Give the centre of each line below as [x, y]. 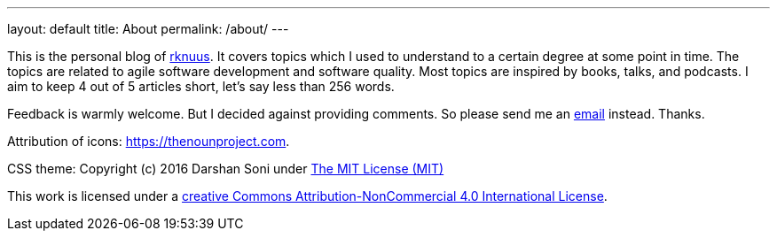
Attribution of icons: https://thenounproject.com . [149, 141]
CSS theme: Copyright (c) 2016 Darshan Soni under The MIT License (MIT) [226, 169]
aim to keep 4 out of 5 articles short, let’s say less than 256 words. [201, 86]
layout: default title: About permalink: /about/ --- [148, 29]
